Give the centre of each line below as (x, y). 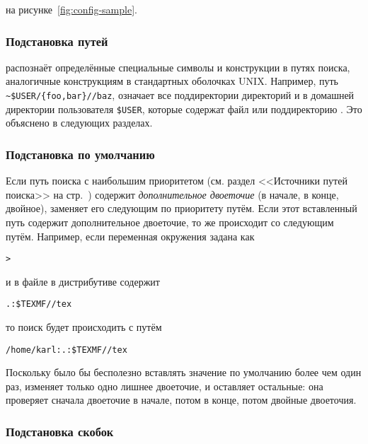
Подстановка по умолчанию (80, 154)
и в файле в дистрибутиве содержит (83, 281)
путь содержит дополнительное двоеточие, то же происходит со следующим (170, 222)
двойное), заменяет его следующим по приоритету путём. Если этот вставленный (182, 208)
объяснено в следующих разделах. (79, 123)
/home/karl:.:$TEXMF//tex (67, 350)
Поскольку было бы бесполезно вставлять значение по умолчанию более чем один (184, 372)
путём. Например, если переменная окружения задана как (130, 236)
